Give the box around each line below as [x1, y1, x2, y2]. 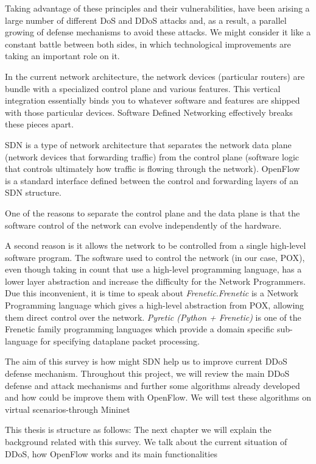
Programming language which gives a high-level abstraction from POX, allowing [5, 299, 304, 312]
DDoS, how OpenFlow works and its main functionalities [5, 447, 217, 460]
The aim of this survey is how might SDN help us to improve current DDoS [5, 355, 287, 368]
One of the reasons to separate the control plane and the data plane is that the [5, 206, 300, 219]
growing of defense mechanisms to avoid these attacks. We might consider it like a [5, 26, 311, 38]
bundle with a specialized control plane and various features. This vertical [5, 82, 281, 95]
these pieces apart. [5, 118, 74, 130]
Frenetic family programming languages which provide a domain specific [5, 323, 275, 335]
